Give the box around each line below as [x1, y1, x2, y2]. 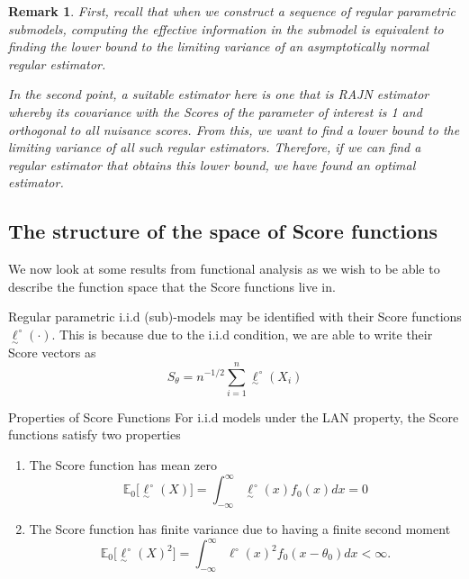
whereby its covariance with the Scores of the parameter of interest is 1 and [8, 102, 422, 121]
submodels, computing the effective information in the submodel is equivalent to [8, 19, 444, 38]
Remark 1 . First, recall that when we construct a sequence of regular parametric [8, 2, 455, 20]
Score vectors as [8, 343, 96, 362]
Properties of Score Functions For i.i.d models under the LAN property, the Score [8, 407, 459, 426]
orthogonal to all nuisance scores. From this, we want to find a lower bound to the [8, 120, 460, 139]
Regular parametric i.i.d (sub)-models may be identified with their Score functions [8, 307, 462, 326]
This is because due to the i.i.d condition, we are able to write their [59, 324, 433, 343]
